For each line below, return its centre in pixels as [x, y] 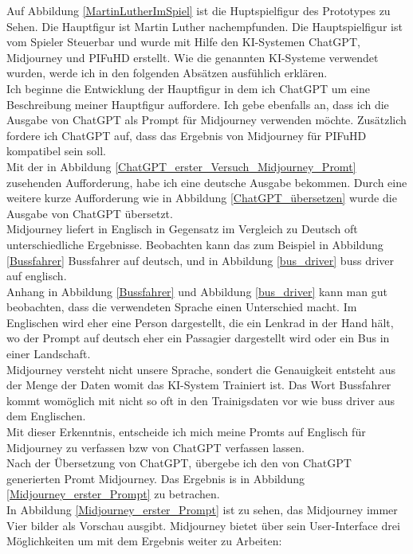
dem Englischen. [46, 416]
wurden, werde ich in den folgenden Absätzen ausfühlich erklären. [167, 73]
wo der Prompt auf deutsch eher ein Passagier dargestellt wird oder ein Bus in [198, 338]
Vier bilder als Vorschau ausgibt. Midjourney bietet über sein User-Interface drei [203, 525]
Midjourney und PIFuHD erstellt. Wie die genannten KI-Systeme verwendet [193, 57]
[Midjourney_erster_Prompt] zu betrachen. [113, 494]
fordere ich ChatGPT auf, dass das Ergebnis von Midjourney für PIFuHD [187, 135]
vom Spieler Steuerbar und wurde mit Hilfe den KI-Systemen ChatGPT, [183, 42]
